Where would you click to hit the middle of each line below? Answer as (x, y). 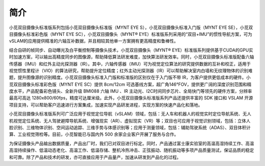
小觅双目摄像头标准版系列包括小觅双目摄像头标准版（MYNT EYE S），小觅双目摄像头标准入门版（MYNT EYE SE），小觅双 (131, 27)
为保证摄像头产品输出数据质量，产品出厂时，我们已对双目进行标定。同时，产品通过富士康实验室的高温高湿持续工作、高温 (132, 143)
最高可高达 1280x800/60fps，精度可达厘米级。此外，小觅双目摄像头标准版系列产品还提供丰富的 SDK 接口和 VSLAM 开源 (131, 98)
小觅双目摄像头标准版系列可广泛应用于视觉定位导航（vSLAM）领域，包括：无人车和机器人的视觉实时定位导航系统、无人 (130, 114)
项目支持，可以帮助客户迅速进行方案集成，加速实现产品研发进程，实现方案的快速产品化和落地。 (106, 105)
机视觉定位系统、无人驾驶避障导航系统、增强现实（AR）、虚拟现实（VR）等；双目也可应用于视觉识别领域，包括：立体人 (130, 120)
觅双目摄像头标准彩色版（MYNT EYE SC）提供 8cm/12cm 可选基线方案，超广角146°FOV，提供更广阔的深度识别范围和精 (130, 84)
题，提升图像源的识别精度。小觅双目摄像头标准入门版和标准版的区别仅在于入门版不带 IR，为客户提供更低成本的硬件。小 (130, 77)
